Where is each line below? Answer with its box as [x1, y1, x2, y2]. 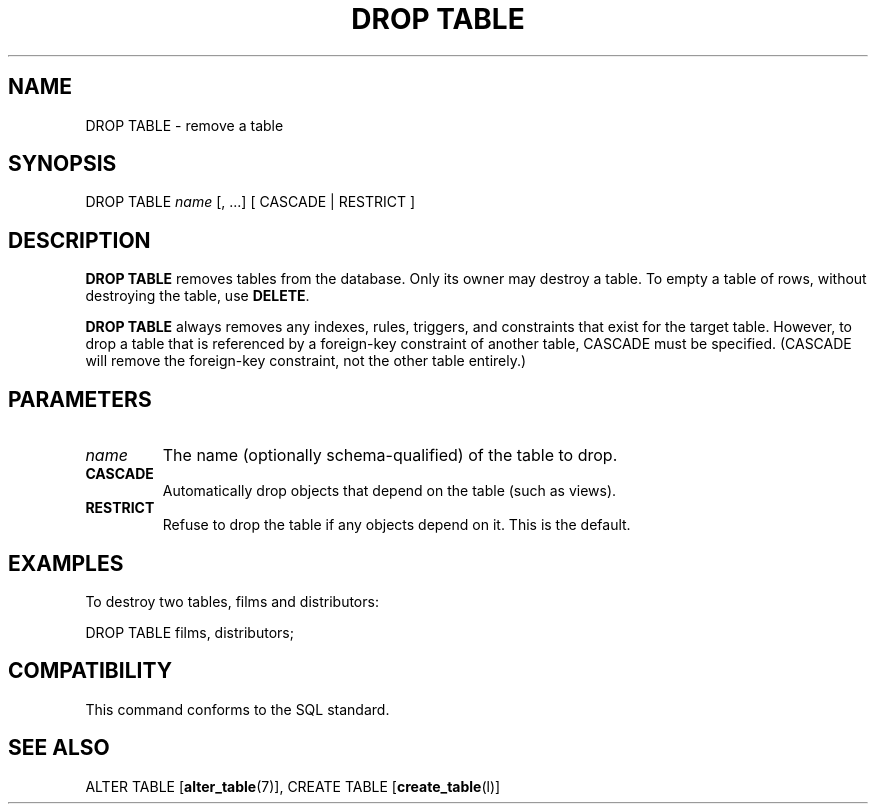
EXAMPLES [8, 550, 124, 576]
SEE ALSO [8, 735, 110, 761]
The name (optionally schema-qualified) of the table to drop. [162, 445, 618, 466]
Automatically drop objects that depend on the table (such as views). [162, 482, 617, 500]
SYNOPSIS [8, 151, 117, 177]
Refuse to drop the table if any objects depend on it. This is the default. [162, 516, 631, 534]
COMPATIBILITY [8, 658, 172, 684]
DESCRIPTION [8, 227, 151, 253]
